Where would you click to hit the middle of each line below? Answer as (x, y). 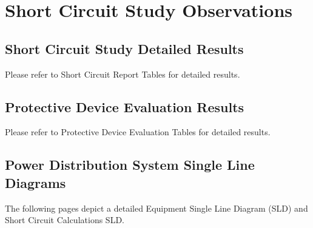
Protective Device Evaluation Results (125, 106)
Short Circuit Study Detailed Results (124, 48)
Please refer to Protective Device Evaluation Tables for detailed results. (138, 132)
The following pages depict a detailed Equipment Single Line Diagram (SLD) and (156, 208)
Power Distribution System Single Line (130, 165)
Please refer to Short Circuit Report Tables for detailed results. (123, 74)
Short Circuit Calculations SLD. (65, 220)
